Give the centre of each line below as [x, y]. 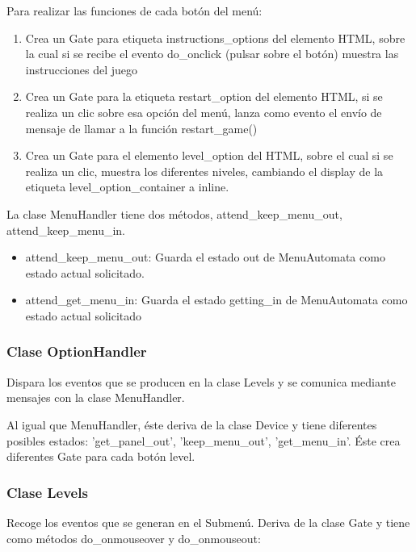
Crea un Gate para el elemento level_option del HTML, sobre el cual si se [209, 155]
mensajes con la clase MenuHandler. [96, 397]
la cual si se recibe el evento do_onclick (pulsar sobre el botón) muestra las [212, 54]
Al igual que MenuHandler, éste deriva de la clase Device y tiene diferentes [192, 424]
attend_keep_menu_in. [66, 230]
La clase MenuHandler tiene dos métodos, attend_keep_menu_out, [174, 213]
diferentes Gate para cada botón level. [101, 456]
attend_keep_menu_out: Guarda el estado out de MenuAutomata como [205, 257]
